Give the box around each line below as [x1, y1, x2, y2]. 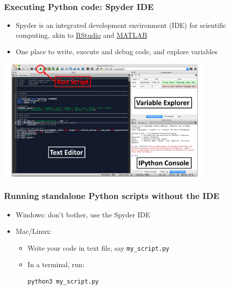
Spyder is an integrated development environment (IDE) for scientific [15, 20, 227, 30]
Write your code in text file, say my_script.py [27, 242, 169, 253]
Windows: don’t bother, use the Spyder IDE [15, 209, 150, 219]
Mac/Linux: [15, 226, 52, 236]
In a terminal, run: [27, 259, 84, 270]
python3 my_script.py [27, 278, 99, 286]
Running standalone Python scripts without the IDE [4, 190, 220, 202]
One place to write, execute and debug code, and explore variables [15, 46, 218, 57]
